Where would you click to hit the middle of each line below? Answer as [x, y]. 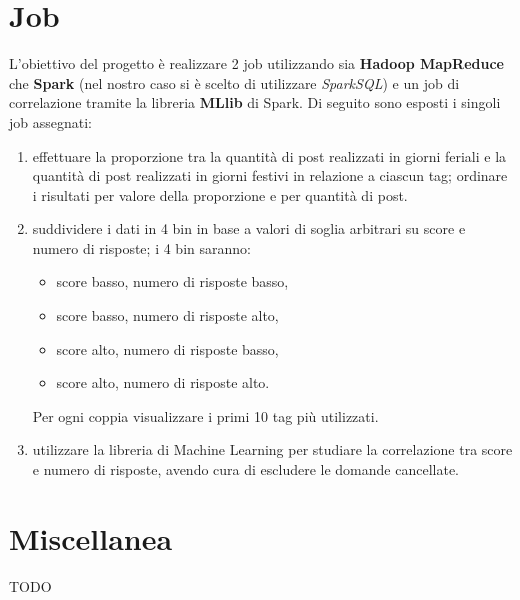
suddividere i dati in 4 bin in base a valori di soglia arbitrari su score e [249, 228]
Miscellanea [91, 537]
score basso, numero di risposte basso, [172, 281]
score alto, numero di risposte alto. [163, 382]
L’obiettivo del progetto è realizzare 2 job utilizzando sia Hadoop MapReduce [256, 63]
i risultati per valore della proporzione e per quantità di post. [220, 194]
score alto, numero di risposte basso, [167, 348]
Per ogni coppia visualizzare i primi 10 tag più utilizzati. [205, 415]
